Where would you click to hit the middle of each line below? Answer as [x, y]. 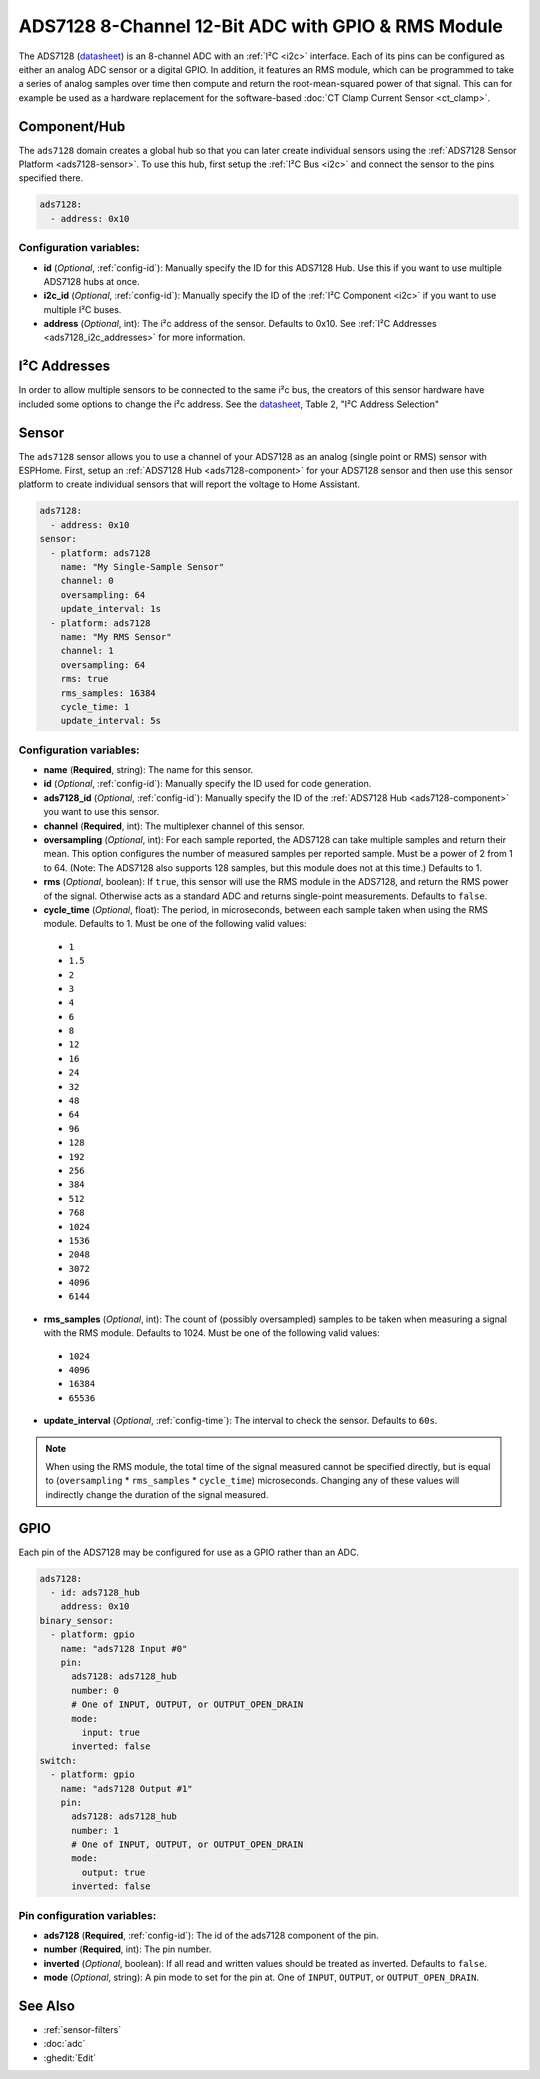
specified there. [51, 178]
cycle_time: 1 [95, 706]
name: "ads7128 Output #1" [127, 1788]
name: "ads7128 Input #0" [124, 1648]
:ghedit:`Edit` [70, 2057]
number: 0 [95, 1690]
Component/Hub [72, 126]
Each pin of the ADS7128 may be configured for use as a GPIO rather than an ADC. [189, 1552]
